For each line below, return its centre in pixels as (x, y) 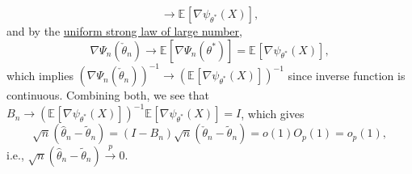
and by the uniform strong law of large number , (124, 31)
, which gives (273, 113)
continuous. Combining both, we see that (108, 95)
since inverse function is (347, 75)
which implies (40, 75)
